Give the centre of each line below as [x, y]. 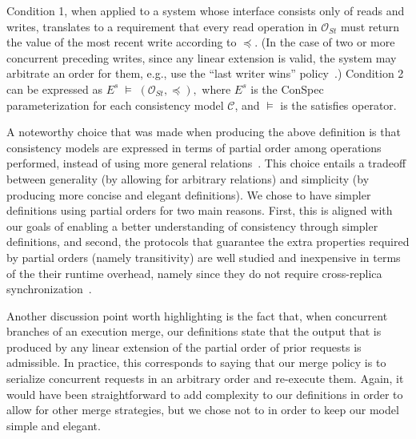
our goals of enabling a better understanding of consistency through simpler [192, 226]
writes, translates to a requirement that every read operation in [162, 26]
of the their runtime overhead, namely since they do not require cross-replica [194, 273]
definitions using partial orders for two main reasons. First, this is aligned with [200, 210]
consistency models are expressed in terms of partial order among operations [194, 147]
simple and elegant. [54, 425]
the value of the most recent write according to [122, 42]
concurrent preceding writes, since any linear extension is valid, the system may [202, 57]
